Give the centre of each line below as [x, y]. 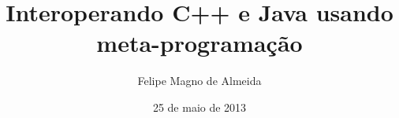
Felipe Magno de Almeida [199, 81]
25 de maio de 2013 [199, 107]
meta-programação [199, 43]
